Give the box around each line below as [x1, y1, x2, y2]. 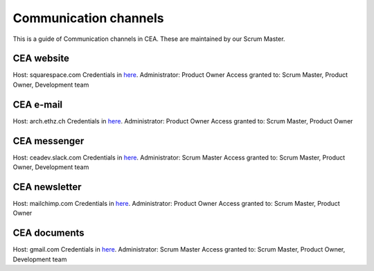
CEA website [12, 53, 69, 64]
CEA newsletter [12, 181, 82, 193]
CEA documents [12, 227, 84, 239]
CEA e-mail [12, 98, 63, 110]
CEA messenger [12, 135, 84, 147]
